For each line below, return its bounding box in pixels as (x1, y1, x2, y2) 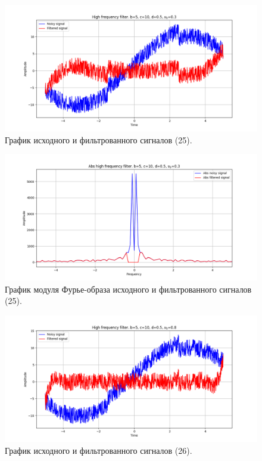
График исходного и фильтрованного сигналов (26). (5, 444, 192, 456)
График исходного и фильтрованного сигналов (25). (5, 133, 192, 146)
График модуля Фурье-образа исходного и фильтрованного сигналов (5, 282, 252, 295)
